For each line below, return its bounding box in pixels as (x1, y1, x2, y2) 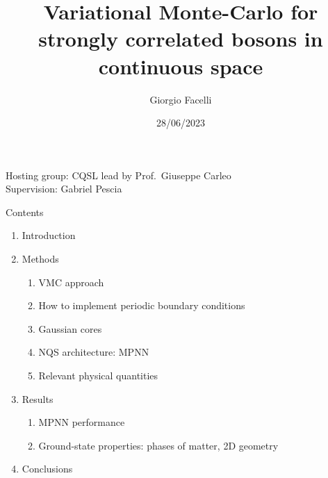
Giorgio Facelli (149, 92, 212, 106)
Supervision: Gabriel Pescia (6, 181, 122, 196)
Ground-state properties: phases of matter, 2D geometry (38, 438, 279, 452)
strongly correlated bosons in (38, 24, 323, 53)
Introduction (22, 228, 76, 242)
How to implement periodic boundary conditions (38, 298, 245, 313)
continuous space (98, 51, 263, 80)
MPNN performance (38, 415, 125, 429)
